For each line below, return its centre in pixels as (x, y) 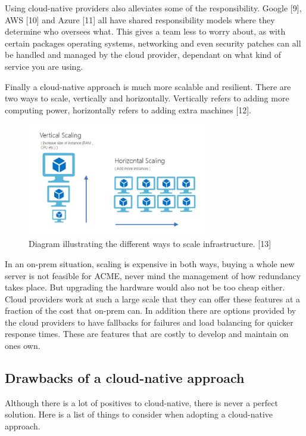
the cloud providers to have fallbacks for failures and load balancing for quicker (149, 322)
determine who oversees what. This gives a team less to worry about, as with (145, 31)
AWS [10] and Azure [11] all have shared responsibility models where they (140, 19)
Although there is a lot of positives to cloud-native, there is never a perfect (141, 402)
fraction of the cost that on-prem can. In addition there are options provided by (151, 310)
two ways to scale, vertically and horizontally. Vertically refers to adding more (147, 98)
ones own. (23, 346)
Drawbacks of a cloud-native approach (125, 378)
